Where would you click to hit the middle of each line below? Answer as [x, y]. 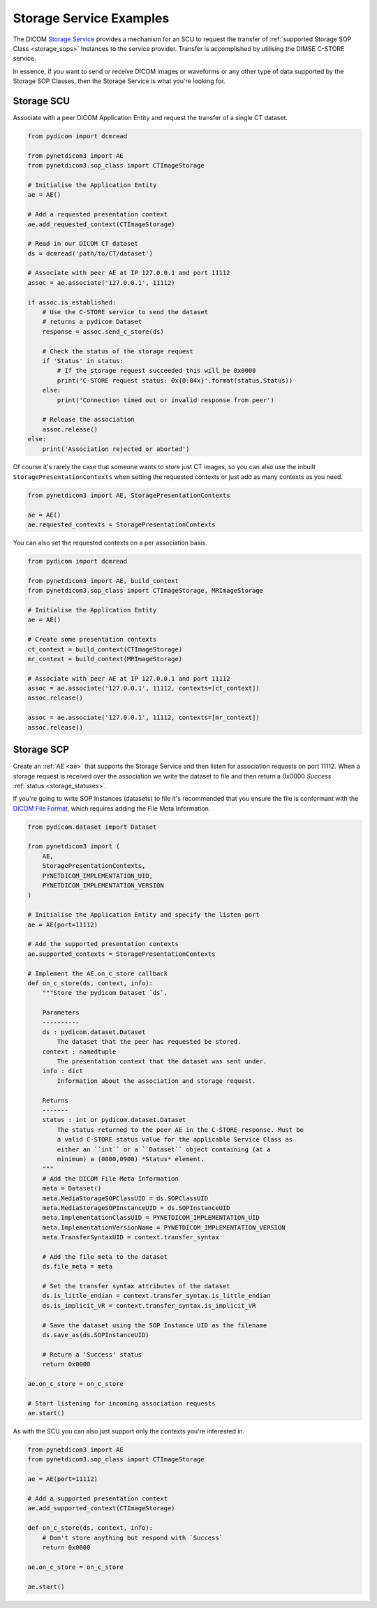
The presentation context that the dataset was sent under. [162, 1062]
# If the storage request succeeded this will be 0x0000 [156, 371]
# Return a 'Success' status [92, 1354]
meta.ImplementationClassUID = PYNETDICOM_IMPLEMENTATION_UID [151, 1218]
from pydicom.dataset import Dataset [92, 827]
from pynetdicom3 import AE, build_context [103, 581]
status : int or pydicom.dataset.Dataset [114, 1120]
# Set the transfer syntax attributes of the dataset [136, 1286]
